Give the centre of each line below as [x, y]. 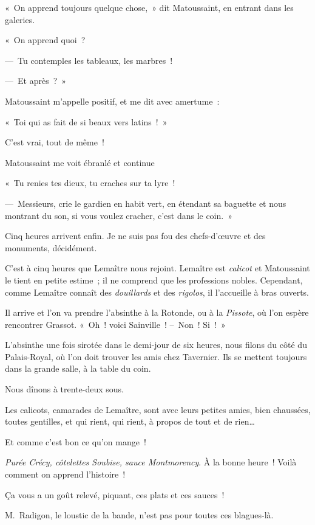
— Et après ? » [36, 81]
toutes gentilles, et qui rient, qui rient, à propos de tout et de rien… [130, 421]
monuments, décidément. [51, 247]
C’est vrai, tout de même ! [55, 142]
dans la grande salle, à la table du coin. [78, 368]
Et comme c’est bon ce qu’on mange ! [76, 441]
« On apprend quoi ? [45, 40]
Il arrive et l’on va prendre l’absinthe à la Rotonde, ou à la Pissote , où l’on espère [157, 312]
